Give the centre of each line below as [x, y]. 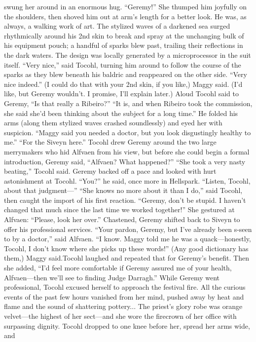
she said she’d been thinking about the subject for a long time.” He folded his [121, 113]
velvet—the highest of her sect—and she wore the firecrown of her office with [120, 316]
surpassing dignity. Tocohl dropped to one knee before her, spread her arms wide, [127, 325]
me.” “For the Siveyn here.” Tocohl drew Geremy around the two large [110, 142]
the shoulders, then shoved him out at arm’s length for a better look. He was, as [125, 16]
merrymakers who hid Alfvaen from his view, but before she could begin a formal [127, 151]
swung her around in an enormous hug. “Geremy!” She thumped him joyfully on [126, 6]
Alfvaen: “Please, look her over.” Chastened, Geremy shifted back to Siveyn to [122, 219]
